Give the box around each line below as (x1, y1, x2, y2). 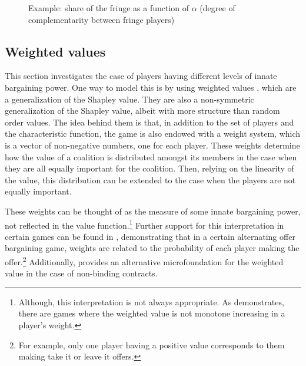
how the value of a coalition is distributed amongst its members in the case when (5, 150, 297, 163)
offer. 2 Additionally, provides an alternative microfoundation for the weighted (5, 253, 284, 268)
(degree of (199, 2, 235, 14)
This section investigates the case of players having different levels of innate (5, 70, 277, 82)
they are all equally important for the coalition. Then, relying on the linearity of (5, 162, 294, 174)
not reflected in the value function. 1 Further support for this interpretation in (5, 217, 284, 231)
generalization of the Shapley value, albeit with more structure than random (5, 104, 280, 117)
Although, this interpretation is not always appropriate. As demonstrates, (18, 295, 284, 308)
